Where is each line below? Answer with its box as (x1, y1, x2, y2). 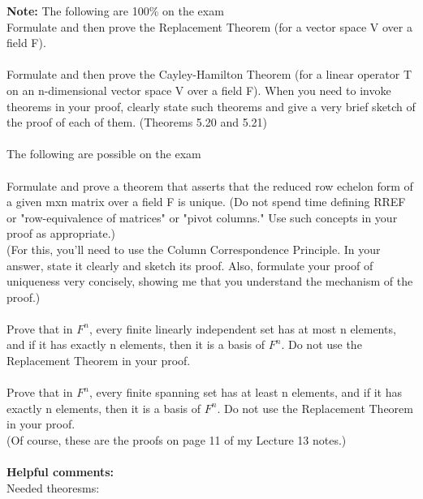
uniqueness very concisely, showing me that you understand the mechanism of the (6, 273, 413, 290)
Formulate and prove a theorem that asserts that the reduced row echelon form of (6, 177, 413, 194)
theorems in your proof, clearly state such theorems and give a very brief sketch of (6, 97, 416, 114)
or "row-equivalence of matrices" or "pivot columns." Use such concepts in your (6, 209, 398, 226)
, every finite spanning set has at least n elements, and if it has (88, 384, 402, 401)
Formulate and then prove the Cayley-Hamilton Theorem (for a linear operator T (6, 66, 412, 83)
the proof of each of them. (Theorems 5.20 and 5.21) (6, 114, 267, 131)
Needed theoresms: (6, 479, 100, 496)
